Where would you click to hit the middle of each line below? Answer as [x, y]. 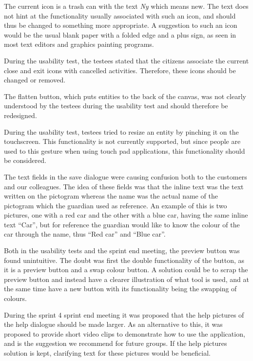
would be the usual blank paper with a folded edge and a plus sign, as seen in [120, 34]
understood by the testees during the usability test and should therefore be [116, 106]
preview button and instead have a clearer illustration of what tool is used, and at [126, 279]
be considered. [25, 160]
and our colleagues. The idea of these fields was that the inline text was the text [124, 186]
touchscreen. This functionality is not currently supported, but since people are [122, 141]
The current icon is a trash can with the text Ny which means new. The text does [126, 6]
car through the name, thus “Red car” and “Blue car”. [85, 234]
